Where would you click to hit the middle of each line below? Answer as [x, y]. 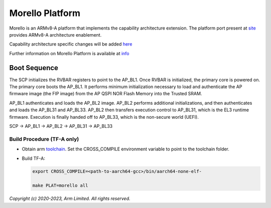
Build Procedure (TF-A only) [44, 139]
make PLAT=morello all [60, 186]
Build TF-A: [33, 158]
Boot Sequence [34, 68]
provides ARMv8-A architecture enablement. [55, 35]
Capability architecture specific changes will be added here [71, 44]
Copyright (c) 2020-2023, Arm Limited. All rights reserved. [70, 198]
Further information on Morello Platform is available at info [69, 53]
